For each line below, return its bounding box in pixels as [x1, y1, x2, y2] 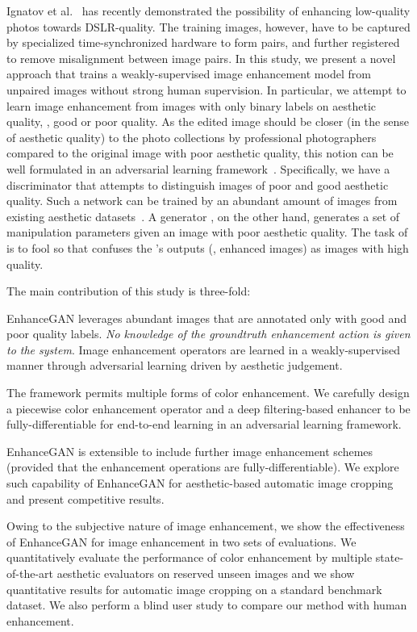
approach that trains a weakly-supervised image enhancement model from [6, 65, 371, 82]
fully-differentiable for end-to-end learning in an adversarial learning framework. [6, 416, 402, 433]
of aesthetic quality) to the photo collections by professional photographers [6, 128, 377, 145]
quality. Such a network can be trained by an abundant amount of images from [6, 192, 398, 209]
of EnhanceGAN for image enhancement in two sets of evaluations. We [6, 533, 357, 550]
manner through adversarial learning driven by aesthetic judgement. [6, 357, 343, 374]
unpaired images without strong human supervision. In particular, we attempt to [6, 81, 407, 98]
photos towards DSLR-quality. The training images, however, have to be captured [6, 18, 411, 35]
